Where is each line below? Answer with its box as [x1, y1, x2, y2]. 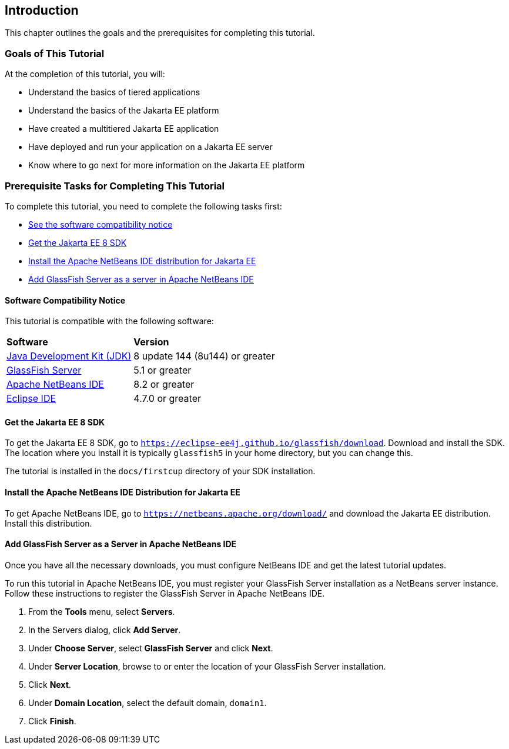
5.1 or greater [133, 364, 192, 377]
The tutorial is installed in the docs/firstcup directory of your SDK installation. [5, 466, 316, 477]
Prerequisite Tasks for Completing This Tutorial [5, 179, 225, 192]
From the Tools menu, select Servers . [28, 606, 175, 617]
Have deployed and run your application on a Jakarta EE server [28, 142, 273, 152]
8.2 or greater [133, 378, 195, 391]
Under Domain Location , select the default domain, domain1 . [28, 697, 267, 708]
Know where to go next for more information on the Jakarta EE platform [28, 160, 305, 171]
